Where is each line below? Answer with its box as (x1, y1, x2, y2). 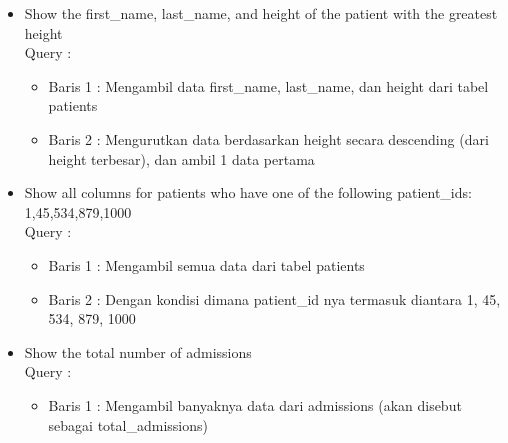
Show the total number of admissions (24, 341, 252, 362)
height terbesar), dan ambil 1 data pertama (48, 148, 315, 169)
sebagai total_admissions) (48, 414, 208, 435)
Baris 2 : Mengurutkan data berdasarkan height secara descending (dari (48, 128, 489, 149)
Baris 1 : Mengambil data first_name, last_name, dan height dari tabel (48, 75, 489, 96)
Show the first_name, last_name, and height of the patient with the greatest (24, 3, 498, 23)
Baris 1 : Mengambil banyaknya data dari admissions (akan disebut (48, 394, 462, 415)
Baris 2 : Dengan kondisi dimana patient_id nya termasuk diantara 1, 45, (48, 288, 501, 309)
